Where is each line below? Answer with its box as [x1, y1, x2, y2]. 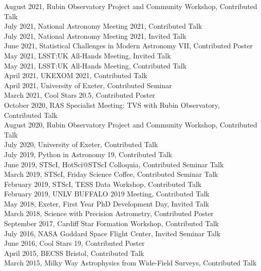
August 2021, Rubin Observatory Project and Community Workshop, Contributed [4, 1, 257, 11]
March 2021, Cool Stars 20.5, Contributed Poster [4, 90, 155, 100]
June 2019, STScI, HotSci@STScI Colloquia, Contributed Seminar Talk [4, 159, 224, 169]
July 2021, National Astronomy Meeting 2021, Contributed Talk [4, 21, 202, 31]
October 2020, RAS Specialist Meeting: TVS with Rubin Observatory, [4, 99, 220, 110]
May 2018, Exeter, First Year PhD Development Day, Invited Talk [4, 198, 209, 209]
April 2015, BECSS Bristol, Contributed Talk [4, 247, 144, 258]
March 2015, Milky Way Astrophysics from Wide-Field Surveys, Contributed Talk [4, 257, 257, 268]
